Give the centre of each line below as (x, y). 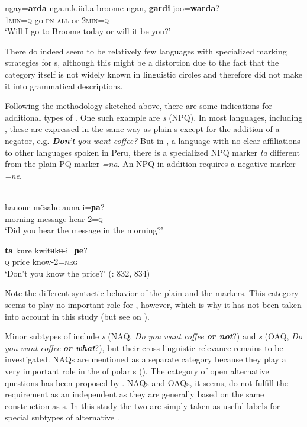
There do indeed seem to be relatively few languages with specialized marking (146, 51)
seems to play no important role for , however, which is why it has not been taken (153, 305)
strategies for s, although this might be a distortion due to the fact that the (142, 62)
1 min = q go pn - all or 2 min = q (57, 19)
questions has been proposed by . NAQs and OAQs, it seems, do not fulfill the (146, 382)
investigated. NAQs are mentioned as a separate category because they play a (146, 359)
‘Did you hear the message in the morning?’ (84, 230)
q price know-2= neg (41, 261)
